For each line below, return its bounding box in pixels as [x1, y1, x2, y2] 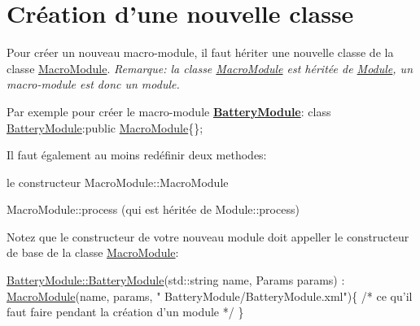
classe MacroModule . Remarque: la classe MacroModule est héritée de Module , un [7, 59, 413, 76]
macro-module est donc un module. [7, 76, 180, 93]
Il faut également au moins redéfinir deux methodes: [7, 146, 267, 163]
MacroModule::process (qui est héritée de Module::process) [7, 201, 300, 218]
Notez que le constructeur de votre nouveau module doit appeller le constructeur [7, 228, 409, 245]
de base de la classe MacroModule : [7, 244, 179, 261]
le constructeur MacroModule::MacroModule [7, 173, 229, 190]
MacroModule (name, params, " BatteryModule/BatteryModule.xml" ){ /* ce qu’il [7, 287, 413, 304]
